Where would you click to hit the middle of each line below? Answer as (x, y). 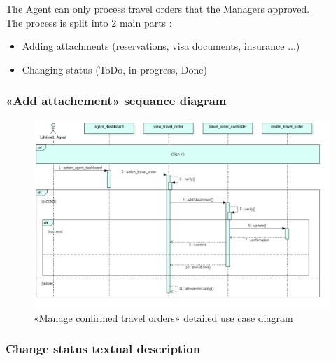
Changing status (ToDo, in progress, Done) (114, 69)
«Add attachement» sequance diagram (116, 101)
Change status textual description (103, 349)
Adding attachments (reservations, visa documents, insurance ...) (161, 46)
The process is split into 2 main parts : (89, 22)
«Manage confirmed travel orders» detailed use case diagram (163, 317)
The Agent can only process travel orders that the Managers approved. (158, 8)
